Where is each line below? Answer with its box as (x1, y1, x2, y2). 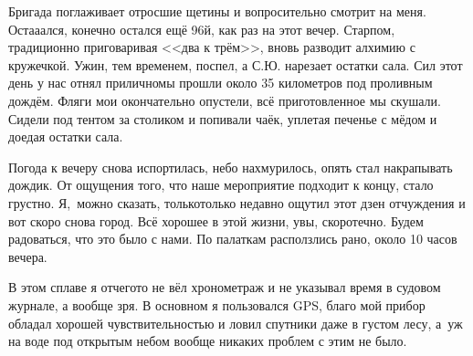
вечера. (8, 246, 47, 266)
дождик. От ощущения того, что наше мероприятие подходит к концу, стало (8, 175, 434, 194)
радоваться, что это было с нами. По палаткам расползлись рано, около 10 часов (8, 229, 457, 248)
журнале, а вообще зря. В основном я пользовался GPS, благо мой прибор (8, 295, 426, 314)
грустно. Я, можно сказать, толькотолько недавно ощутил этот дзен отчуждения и (8, 193, 466, 212)
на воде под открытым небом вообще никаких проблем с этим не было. (8, 331, 407, 351)
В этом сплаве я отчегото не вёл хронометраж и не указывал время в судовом (8, 277, 441, 297)
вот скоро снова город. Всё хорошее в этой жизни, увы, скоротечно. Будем (8, 211, 424, 230)
